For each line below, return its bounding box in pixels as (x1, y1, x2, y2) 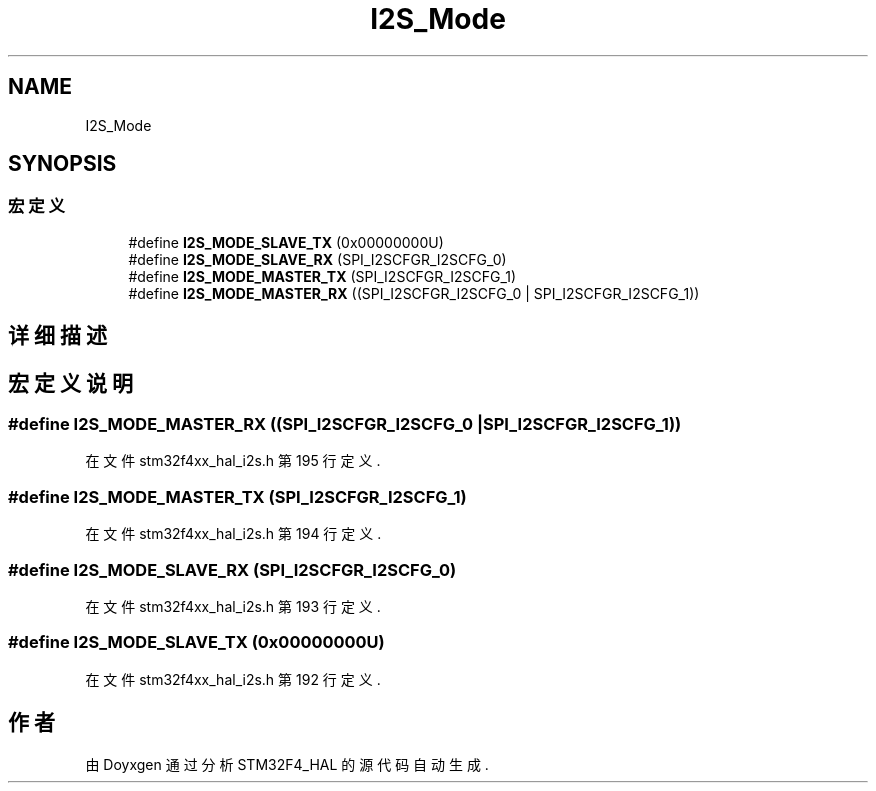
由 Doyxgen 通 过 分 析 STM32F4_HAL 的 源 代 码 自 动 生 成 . (85, 755, 489, 773)
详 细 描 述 (8, 323, 107, 349)
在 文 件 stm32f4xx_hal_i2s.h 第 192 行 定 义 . (85, 670, 381, 688)
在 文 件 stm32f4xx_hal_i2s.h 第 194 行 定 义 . (85, 525, 382, 543)
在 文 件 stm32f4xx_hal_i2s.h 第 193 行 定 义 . (85, 597, 381, 615)
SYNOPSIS (8, 151, 117, 177)
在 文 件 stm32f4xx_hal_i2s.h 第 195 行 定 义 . (85, 452, 381, 470)
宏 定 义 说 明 (8, 370, 133, 396)
